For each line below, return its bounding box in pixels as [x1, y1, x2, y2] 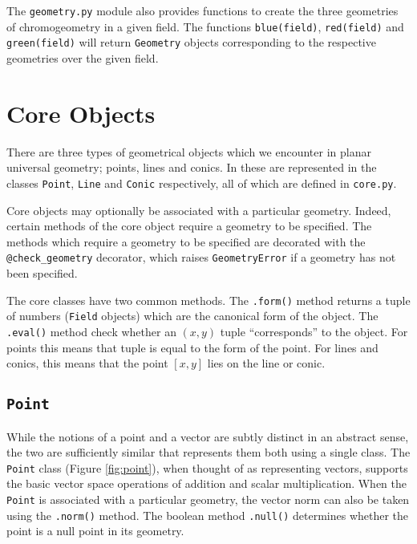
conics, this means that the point [6, 355, 168, 371]
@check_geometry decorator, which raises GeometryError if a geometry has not [6, 249, 396, 266]
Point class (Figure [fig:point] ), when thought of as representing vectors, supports [6, 459, 408, 476]
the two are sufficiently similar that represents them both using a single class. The [6, 444, 411, 461]
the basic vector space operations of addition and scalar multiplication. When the [6, 475, 407, 492]
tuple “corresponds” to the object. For [220, 323, 408, 339]
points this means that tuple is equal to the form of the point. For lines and [6, 339, 379, 355]
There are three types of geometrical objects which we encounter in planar [6, 143, 371, 160]
